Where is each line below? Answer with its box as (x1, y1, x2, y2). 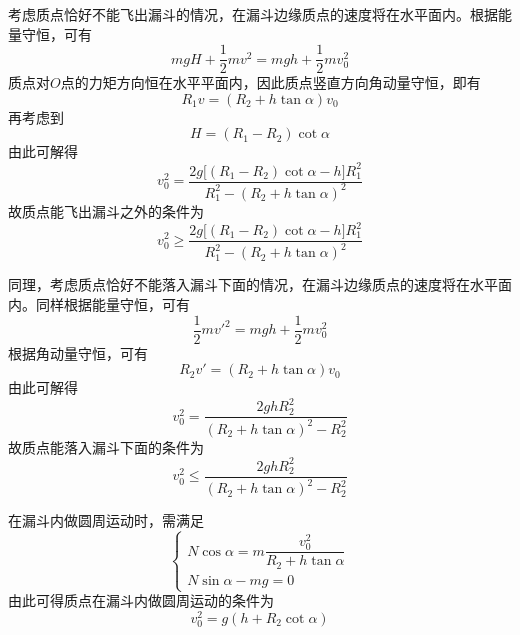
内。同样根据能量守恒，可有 (8, 294, 190, 315)
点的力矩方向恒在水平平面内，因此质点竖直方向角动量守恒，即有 (60, 72, 481, 93)
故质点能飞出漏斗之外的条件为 (8, 200, 204, 221)
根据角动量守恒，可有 (8, 342, 148, 363)
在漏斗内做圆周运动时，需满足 (8, 510, 204, 531)
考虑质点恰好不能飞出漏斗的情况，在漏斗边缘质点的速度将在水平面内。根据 (8, 4, 498, 24)
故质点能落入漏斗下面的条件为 (8, 436, 204, 457)
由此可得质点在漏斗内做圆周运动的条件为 (8, 590, 274, 611)
